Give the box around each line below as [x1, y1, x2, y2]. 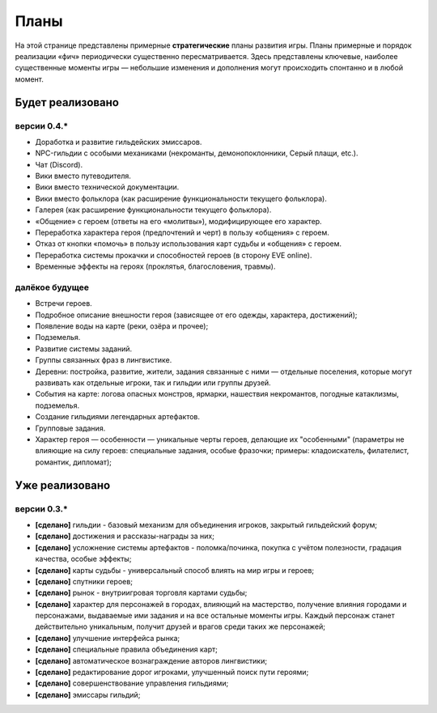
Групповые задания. [35, 423, 106, 433]
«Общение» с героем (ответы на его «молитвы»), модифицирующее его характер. [35, 216, 323, 226]
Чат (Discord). [35, 159, 83, 169]
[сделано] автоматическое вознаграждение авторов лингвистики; [35, 656, 267, 665]
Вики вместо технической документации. [35, 182, 180, 192]
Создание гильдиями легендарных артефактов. [35, 412, 201, 422]
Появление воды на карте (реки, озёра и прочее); [35, 321, 209, 331]
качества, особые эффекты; [35, 554, 132, 564]
